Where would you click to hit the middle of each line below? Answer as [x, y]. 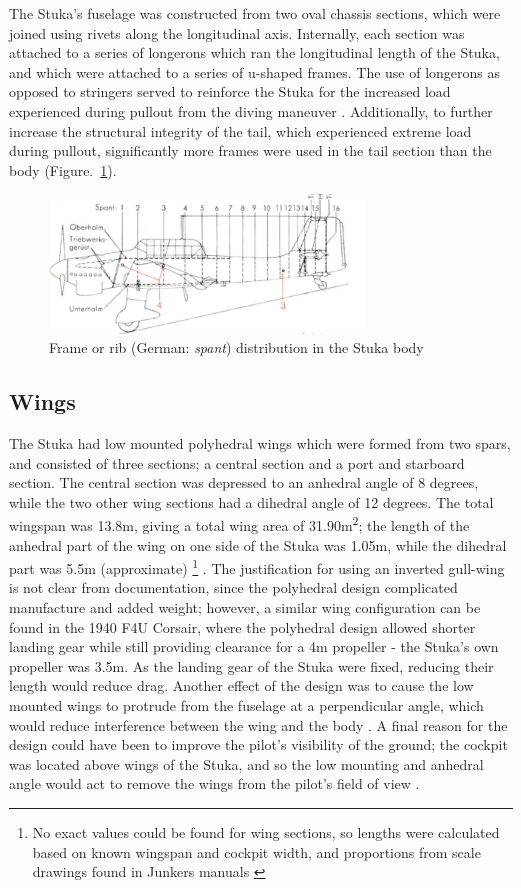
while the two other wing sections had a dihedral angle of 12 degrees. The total [251, 501]
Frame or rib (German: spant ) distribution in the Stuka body [236, 347]
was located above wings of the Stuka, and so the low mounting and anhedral [246, 763]
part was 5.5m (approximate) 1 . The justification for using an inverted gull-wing [257, 566]
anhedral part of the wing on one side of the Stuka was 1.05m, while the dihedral [258, 544]
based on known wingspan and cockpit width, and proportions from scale [256, 851]
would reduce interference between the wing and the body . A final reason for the [258, 724]
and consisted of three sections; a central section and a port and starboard [237, 462]
